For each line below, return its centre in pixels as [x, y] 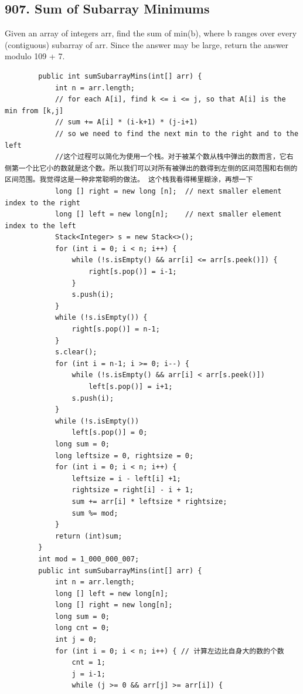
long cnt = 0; [82, 628]
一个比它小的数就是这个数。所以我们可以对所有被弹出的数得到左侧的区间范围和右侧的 [158, 168]
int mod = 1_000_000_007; [89, 559]
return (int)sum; [88, 536]
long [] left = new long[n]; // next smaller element [168, 214]
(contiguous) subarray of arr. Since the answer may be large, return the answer [147, 44]
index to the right [42, 203]
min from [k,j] [34, 111]
